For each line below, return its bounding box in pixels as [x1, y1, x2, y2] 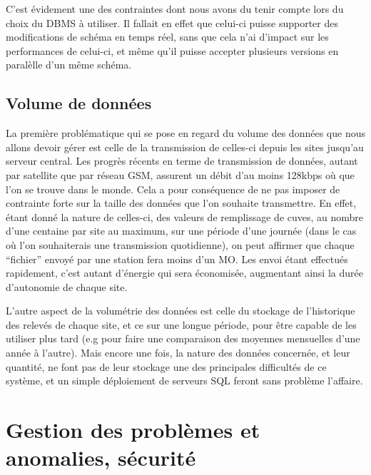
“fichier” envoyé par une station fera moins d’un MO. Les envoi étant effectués [6, 251, 348, 266]
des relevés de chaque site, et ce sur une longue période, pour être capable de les [6, 317, 357, 332]
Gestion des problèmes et [6, 415, 260, 444]
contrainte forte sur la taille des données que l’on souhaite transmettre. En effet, [6, 195, 357, 210]
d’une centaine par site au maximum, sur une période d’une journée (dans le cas [6, 223, 357, 238]
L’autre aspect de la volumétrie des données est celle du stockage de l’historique [6, 303, 355, 318]
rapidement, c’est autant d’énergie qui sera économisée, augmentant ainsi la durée [6, 265, 363, 280]
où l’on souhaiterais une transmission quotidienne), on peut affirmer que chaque [6, 237, 355, 252]
